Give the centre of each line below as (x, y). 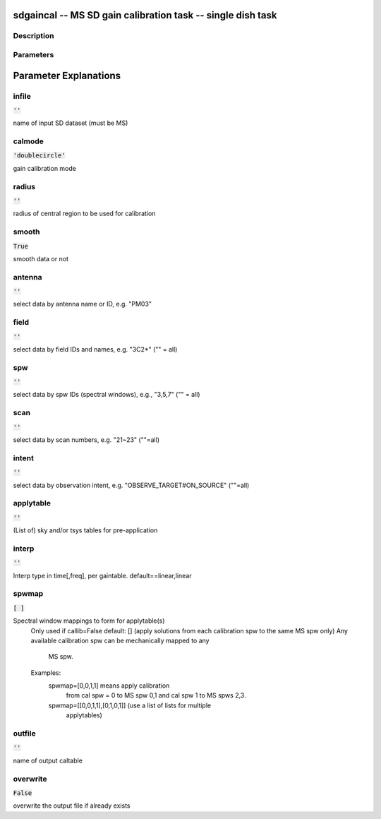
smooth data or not (41, 258)
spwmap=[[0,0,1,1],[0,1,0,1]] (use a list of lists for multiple (130, 705)
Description (34, 36)
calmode (28, 141)
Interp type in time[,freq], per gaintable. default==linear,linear (102, 575)
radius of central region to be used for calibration (84, 214)
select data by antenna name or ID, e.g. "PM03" (82, 304)
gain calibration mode (45, 168)
